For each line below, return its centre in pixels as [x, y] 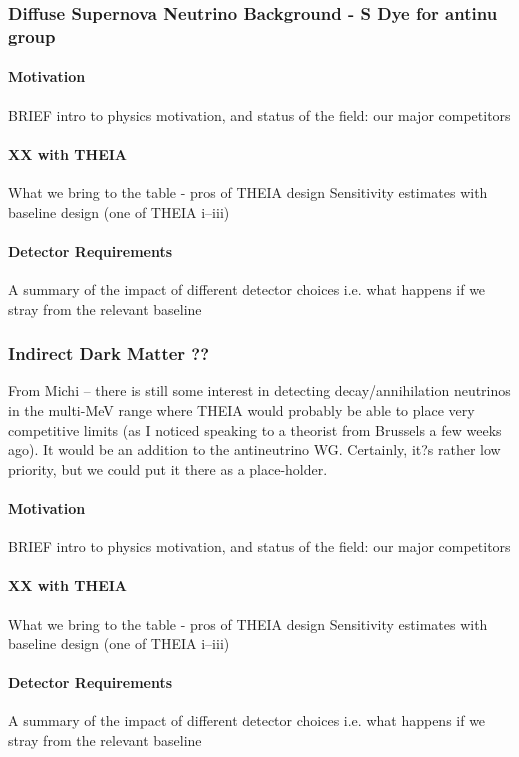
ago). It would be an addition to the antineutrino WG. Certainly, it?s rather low [254, 449]
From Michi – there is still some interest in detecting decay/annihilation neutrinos [259, 390]
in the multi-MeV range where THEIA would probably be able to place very [241, 409]
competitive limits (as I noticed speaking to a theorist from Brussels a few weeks [255, 429]
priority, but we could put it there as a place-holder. [168, 468]
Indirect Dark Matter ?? [109, 353]
